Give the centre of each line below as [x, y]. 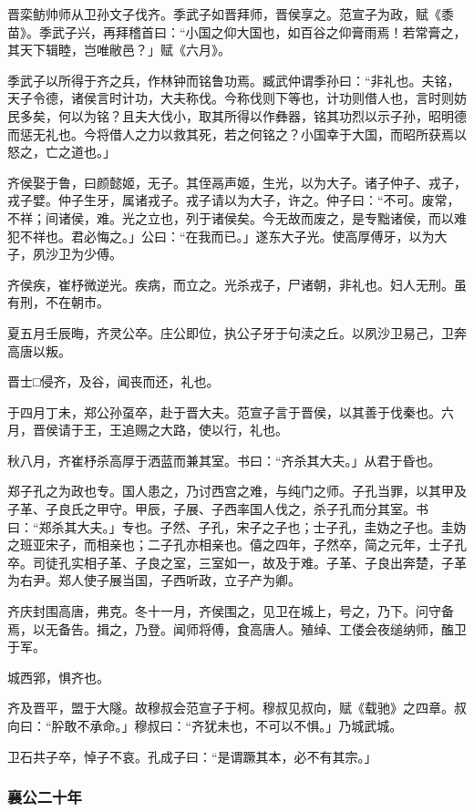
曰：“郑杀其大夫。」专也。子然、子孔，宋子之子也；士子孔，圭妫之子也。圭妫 [237, 526]
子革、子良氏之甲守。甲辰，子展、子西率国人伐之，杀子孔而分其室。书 [218, 509]
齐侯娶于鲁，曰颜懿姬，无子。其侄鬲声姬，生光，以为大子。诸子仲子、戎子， [237, 182]
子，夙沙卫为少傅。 [65, 254]
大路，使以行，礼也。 [224, 430]
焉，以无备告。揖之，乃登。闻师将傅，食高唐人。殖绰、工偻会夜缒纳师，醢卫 [237, 628]
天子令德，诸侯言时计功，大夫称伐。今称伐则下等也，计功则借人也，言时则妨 [237, 98]
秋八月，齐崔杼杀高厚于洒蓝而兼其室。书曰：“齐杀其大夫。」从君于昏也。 [224, 460]
